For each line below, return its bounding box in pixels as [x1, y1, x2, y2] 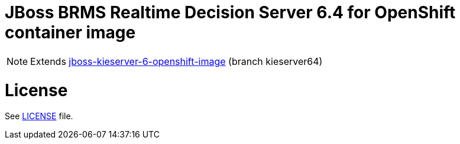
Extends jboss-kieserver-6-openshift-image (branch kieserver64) [30, 55, 323, 67]
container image [5, 22, 136, 42]
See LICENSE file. [5, 111, 73, 122]
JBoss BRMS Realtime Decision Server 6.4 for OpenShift [5, 2, 456, 22]
